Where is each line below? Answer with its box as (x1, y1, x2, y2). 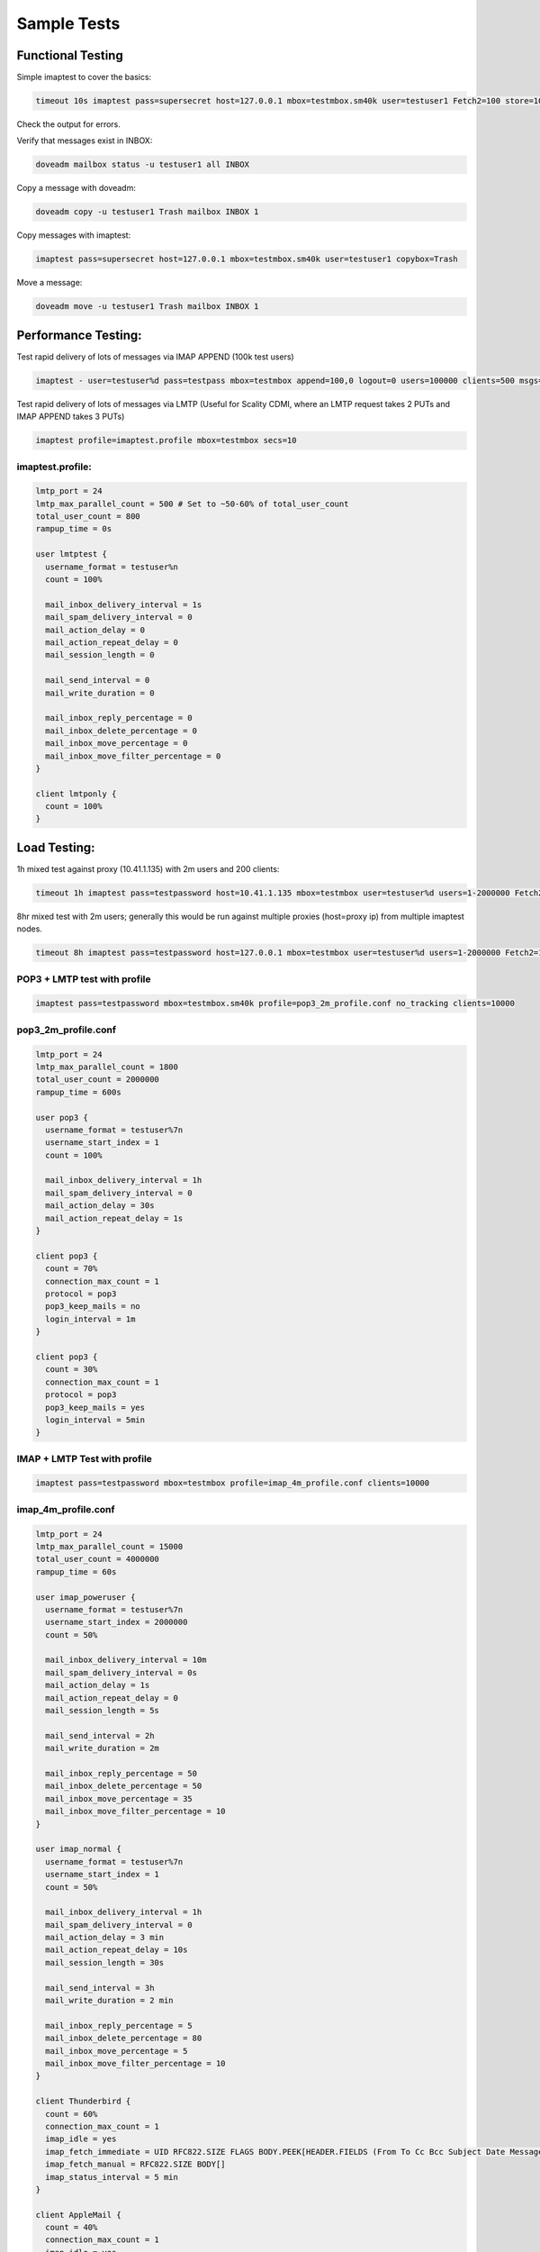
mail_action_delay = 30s (45, 1201, 155, 1211)
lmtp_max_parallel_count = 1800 (35, 1061, 179, 1072)
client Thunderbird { (35, 2096, 131, 2107)
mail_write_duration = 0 (45, 687, 155, 698)
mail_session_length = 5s (45, 1705, 159, 1716)
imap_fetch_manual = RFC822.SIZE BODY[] (45, 2159, 226, 2170)
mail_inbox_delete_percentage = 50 (45, 1781, 202, 1792)
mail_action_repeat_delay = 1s (45, 1212, 184, 1223)
